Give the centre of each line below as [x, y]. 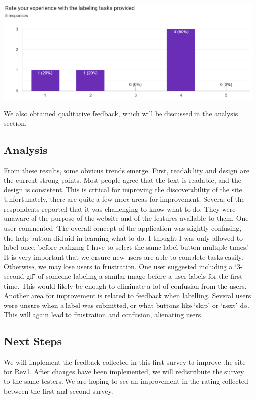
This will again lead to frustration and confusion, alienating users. [104, 315]
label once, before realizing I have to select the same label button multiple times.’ [127, 247]
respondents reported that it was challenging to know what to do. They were [120, 208]
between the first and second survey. [59, 391]
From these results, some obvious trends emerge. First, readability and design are [127, 170]
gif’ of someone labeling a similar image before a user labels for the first [134, 276]
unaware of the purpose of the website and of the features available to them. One [126, 218]
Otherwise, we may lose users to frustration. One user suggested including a [118, 266]
